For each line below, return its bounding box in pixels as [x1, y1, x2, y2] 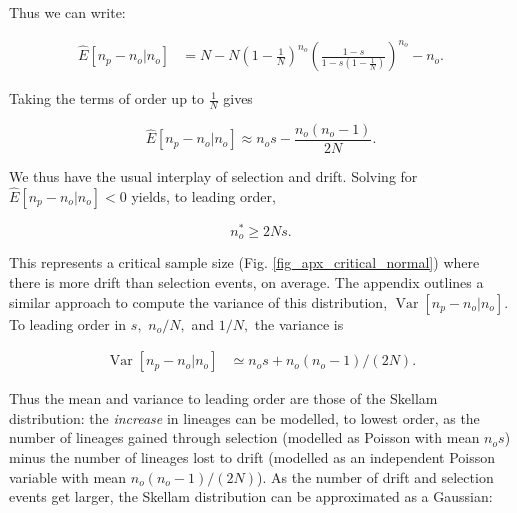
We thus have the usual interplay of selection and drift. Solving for [9, 166, 418, 187]
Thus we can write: [9, 2, 126, 22]
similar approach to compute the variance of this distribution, [9, 291, 388, 312]
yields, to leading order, [131, 185, 276, 206]
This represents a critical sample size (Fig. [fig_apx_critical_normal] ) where [9, 252, 480, 273]
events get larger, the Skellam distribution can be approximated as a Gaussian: [9, 486, 493, 507]
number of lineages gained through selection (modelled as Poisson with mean [9, 427, 480, 448]
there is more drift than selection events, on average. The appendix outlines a [9, 271, 484, 292]
